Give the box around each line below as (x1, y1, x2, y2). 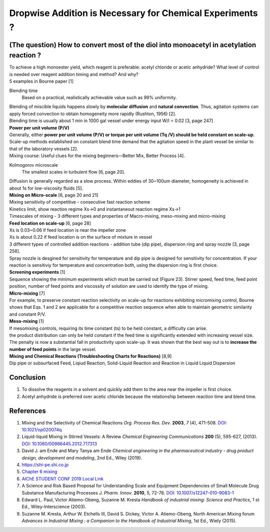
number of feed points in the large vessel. (9, 346, 97, 352)
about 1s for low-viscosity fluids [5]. (9, 185, 83, 191)
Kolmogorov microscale (9, 162, 58, 168)
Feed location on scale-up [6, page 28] (9, 220, 91, 226)
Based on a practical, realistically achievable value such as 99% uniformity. (21, 95, 177, 101)
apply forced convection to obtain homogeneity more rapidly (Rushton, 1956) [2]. (9, 111, 176, 117)
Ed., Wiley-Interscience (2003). (21, 503, 86, 510)
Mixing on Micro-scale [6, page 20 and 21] (9, 192, 98, 198)
